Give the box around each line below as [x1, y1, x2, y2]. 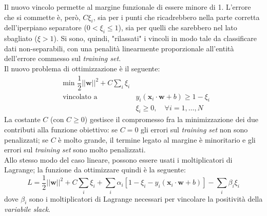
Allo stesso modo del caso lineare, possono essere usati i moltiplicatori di [4, 154, 233, 165]
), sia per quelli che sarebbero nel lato [118, 22, 237, 33]
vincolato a [63, 93, 98, 101]
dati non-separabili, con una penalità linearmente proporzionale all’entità [4, 43, 234, 53]
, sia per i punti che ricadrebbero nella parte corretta [93, 11, 260, 22]
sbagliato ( [4, 33, 37, 44]
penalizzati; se [4, 134, 49, 145]
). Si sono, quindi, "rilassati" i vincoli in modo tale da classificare [53, 33, 257, 44]
